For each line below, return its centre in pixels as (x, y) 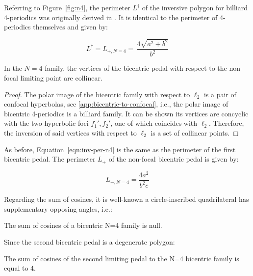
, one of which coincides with (154, 123)
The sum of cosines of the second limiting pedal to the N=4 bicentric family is (122, 258)
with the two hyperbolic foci (46, 123)
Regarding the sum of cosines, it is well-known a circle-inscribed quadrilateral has (126, 199)
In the (13, 68)
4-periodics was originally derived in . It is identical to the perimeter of (111, 17)
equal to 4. (20, 268)
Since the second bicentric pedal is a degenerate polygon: (89, 241)
